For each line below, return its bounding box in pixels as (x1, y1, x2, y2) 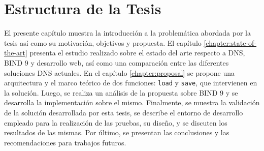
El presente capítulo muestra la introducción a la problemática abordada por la (4, 27, 251, 38)
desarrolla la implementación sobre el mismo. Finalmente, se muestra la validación (4, 97, 260, 108)
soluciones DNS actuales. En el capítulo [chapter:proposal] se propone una (4, 67, 235, 78)
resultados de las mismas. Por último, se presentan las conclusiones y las (4, 127, 229, 138)
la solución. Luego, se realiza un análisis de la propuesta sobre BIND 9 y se (4, 87, 238, 98)
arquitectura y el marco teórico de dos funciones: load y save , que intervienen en (4, 77, 257, 88)
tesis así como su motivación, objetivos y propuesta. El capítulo (4, 37, 202, 48)
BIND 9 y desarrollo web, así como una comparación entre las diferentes (4, 57, 229, 68)
